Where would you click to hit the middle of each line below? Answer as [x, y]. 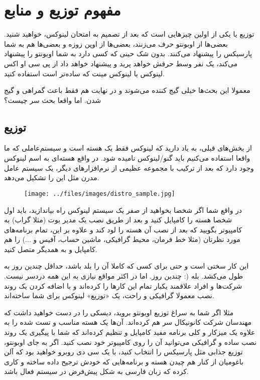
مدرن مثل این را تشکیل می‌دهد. [52, 177]
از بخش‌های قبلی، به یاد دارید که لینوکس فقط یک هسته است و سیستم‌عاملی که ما [128, 148]
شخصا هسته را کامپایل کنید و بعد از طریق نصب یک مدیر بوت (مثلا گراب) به [118, 220]
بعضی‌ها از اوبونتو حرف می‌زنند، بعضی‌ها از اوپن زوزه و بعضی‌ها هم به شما [116, 43]
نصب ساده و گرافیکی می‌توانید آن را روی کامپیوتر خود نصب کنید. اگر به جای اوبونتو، [130, 342]
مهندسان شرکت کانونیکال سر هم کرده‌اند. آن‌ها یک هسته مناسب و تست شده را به [128, 322]
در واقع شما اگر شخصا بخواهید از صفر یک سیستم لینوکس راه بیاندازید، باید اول [123, 210]
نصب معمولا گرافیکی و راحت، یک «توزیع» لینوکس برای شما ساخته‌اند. [109, 295]
